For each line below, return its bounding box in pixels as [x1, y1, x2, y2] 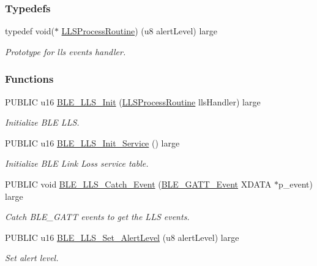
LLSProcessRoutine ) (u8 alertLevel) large [61, 25, 217, 37]
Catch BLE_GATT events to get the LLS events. [5, 210, 190, 223]
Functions [5, 71, 54, 86]
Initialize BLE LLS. [5, 116, 80, 129]
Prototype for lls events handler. [5, 45, 126, 58]
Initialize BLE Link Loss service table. [5, 157, 149, 170]
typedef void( [5, 25, 54, 37]
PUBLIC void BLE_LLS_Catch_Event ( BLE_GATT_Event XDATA [5, 178, 272, 190]
